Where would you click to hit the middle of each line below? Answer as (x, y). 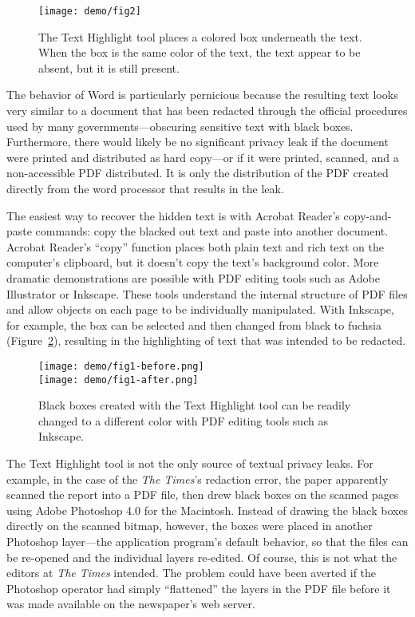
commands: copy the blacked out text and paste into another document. (212, 231)
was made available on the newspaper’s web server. (131, 604)
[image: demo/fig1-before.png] (121, 366)
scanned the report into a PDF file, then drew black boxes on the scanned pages (203, 494)
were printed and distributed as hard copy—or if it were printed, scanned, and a (203, 157)
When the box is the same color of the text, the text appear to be (200, 52)
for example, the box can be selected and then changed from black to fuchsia (194, 324)
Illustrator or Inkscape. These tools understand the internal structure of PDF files (207, 293)
